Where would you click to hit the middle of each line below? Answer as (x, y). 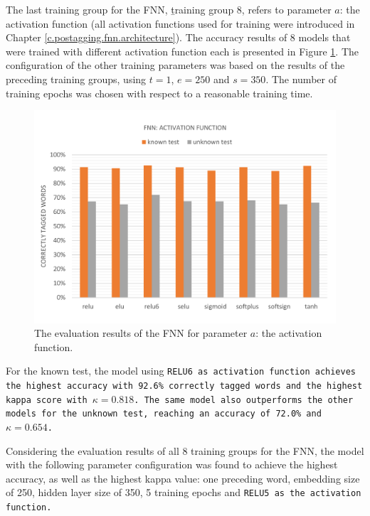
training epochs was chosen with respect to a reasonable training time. (159, 93)
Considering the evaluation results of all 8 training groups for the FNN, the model (185, 450)
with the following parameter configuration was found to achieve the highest (172, 464)
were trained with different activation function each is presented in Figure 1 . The (182, 51)
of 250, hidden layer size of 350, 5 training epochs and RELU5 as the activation (184, 492)
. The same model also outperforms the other (244, 400)
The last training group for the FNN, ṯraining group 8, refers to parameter (169, 9)
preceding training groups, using (76, 79)
